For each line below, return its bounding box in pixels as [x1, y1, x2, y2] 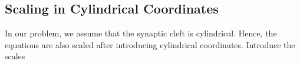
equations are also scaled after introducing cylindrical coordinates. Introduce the [5, 38, 295, 50]
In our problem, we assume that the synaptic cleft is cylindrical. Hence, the [5, 27, 277, 39]
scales [5, 50, 25, 62]
